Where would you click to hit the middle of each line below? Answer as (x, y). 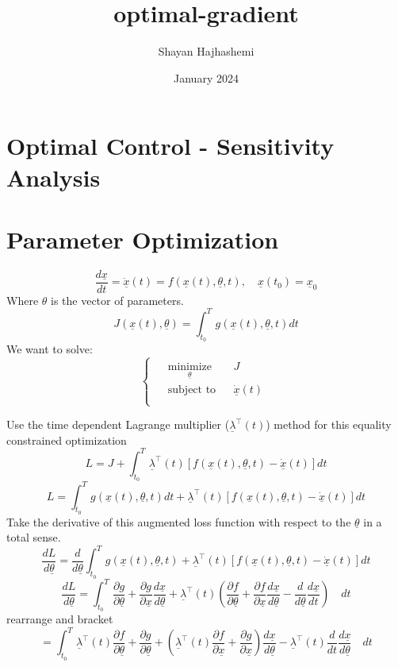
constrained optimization (67, 440)
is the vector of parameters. (117, 300)
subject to (192, 389)
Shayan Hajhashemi (206, 51)
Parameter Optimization (143, 239)
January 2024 (206, 77)
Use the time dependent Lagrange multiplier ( (118, 424)
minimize (189, 367)
